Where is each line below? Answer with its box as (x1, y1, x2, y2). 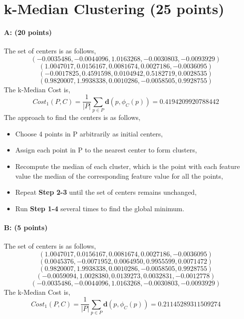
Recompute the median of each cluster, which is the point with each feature (15, 161, 240, 171)
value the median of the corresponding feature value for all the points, (15, 170, 223, 181)
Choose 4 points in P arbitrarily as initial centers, (15, 128, 163, 138)
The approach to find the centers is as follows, (4, 112, 140, 122)
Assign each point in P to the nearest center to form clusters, (15, 145, 197, 155)
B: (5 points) (4, 222, 48, 232)
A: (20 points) (4, 27, 52, 37)
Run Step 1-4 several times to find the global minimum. (15, 203, 184, 213)
